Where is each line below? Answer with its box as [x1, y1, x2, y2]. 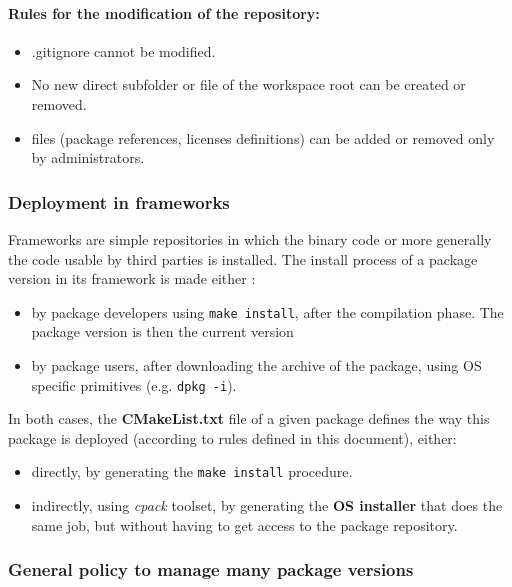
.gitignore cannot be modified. [31, 40, 216, 61]
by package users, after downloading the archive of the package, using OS [31, 355, 482, 376]
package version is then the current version [31, 321, 294, 342]
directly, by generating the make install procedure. [31, 461, 353, 482]
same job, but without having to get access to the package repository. [31, 514, 458, 535]
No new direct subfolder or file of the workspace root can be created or [31, 74, 466, 95]
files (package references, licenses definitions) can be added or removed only [31, 127, 495, 148]
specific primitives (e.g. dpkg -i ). [31, 374, 237, 395]
